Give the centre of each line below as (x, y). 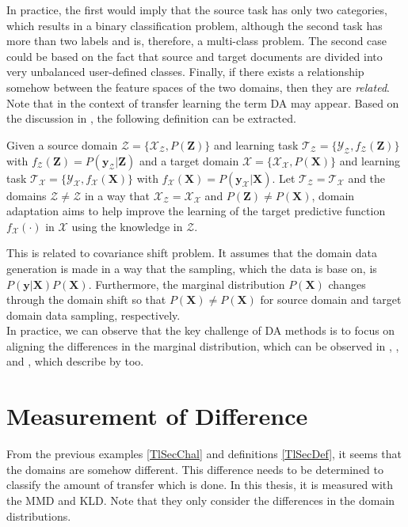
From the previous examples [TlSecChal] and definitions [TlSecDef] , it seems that (204, 454)
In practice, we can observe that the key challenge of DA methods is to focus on (201, 330)
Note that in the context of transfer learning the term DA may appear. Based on (203, 102)
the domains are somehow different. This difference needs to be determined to (195, 469)
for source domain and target (331, 300)
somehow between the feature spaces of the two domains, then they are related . (198, 87)
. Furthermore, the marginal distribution (187, 284)
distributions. (39, 516)
